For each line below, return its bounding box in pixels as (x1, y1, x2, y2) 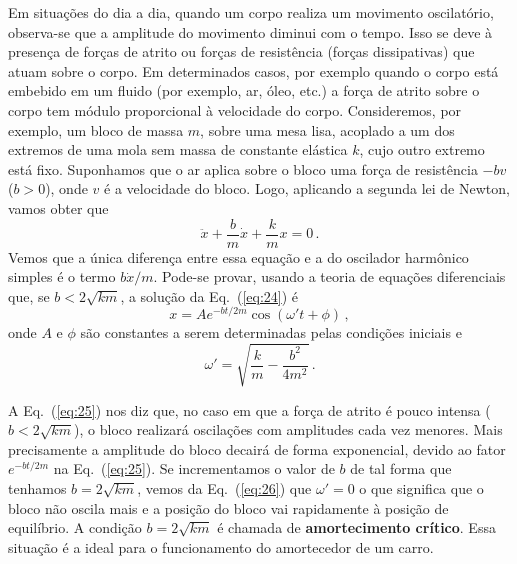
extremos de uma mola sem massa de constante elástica (8, 139, 348, 160)
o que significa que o (359, 477, 484, 498)
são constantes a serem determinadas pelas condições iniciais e (80, 322, 462, 343)
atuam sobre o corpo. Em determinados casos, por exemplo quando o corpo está (8, 60, 499, 81)
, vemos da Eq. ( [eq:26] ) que (137, 477, 312, 498)
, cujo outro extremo (359, 139, 485, 160)
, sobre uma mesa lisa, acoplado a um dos (200, 119, 455, 140)
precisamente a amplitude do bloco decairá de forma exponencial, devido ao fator (8, 438, 506, 459)
